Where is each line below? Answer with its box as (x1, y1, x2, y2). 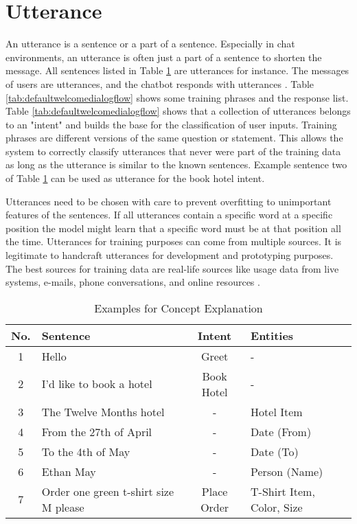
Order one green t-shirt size (41, 483, 174, 499)
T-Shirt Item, (251, 483, 315, 499)
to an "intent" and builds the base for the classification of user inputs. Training (5, 117, 337, 131)
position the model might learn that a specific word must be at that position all (5, 220, 341, 235)
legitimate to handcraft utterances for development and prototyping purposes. (5, 248, 334, 262)
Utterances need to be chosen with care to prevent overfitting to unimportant (5, 194, 332, 208)
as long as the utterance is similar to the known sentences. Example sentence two (5, 157, 347, 172)
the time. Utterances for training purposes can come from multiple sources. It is (5, 234, 342, 249)
